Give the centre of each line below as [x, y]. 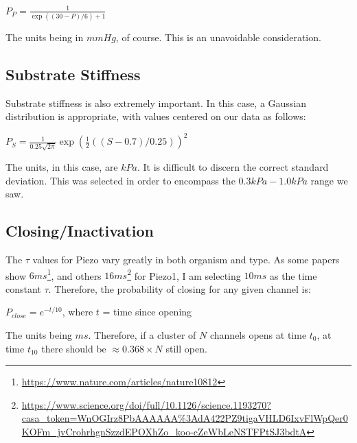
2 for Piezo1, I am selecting [184, 274]
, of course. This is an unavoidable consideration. [218, 37]
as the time [293, 275]
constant [23, 288]
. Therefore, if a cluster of [142, 335]
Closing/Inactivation [80, 231]
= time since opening [147, 312]
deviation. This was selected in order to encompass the [120, 180]
